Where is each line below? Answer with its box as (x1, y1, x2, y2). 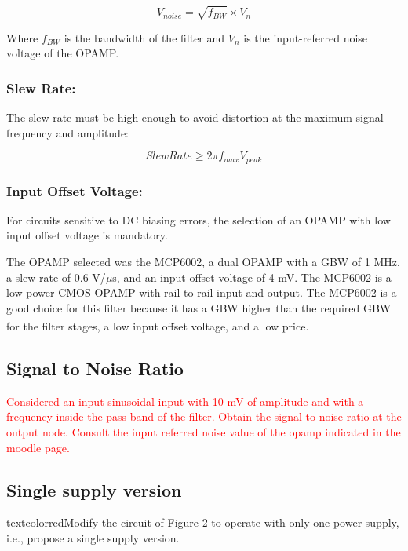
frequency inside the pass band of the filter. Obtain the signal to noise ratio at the (6, 408, 402, 425)
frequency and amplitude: (6, 124, 129, 140)
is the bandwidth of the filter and (64, 29, 225, 46)
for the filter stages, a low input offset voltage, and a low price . (6, 318, 309, 334)
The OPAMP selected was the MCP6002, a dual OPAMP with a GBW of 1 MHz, (6, 254, 400, 269)
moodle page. (6, 439, 70, 455)
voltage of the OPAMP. (6, 45, 119, 61)
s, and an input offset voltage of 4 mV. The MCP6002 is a (112, 268, 392, 285)
